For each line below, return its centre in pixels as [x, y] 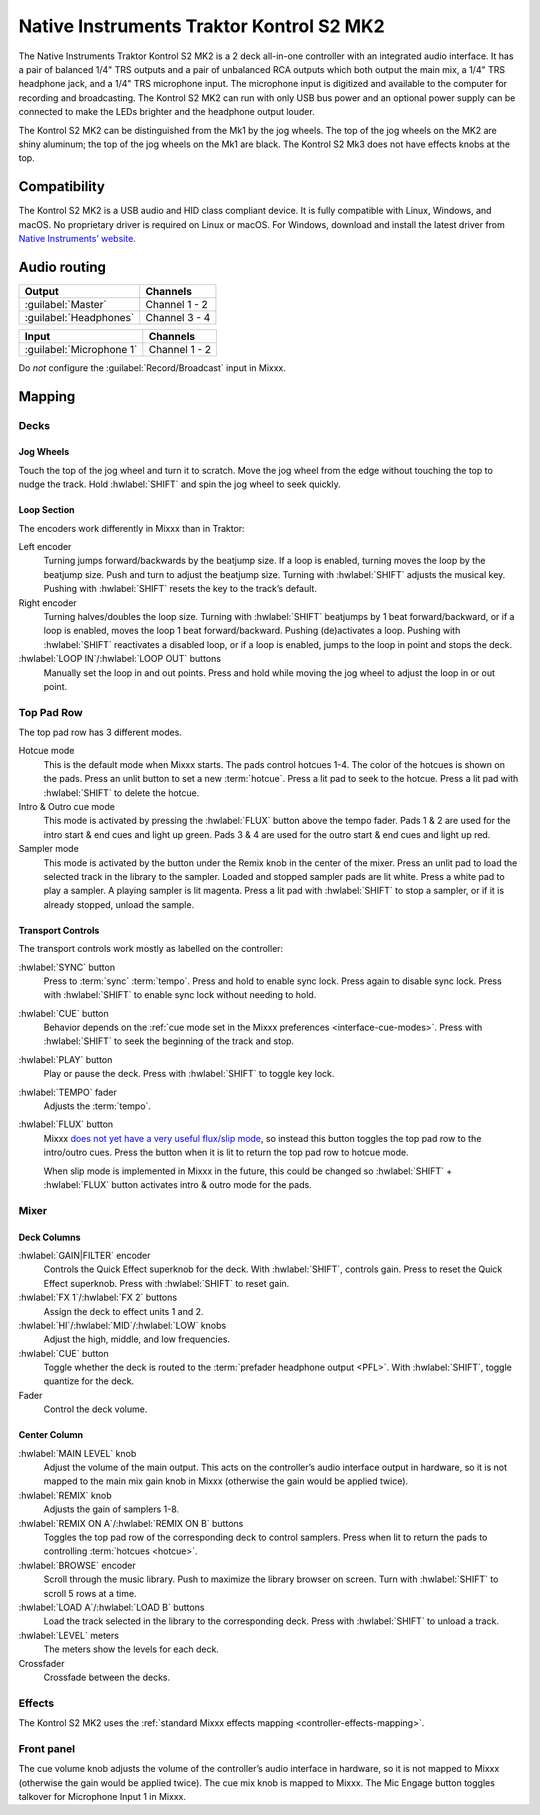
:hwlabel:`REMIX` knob [65, 1495]
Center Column [51, 1435]
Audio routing [62, 266]
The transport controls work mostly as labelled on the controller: [151, 949]
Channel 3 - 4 [178, 317]
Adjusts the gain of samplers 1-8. [111, 1509]
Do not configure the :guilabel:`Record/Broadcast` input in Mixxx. [152, 367]
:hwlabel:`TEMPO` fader [67, 1092]
